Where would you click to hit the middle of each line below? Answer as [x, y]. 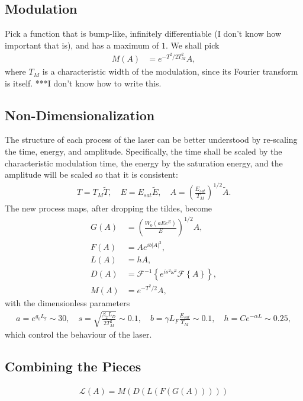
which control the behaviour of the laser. [78, 334]
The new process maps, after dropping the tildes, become [109, 208]
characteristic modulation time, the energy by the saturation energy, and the [144, 163]
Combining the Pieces [73, 366]
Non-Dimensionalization [80, 115]
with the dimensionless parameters [67, 302]
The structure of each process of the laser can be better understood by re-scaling [151, 139]
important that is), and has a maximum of [82, 45]
